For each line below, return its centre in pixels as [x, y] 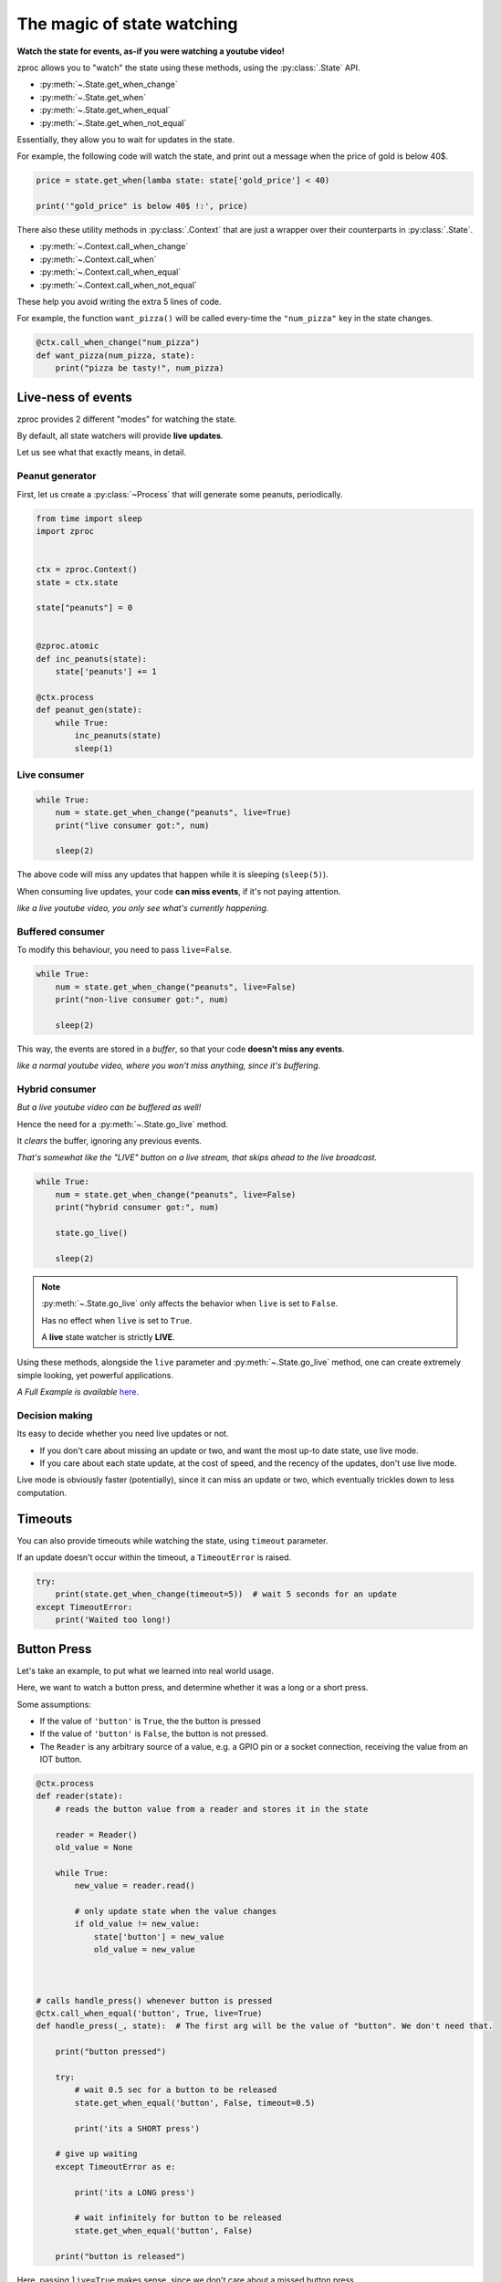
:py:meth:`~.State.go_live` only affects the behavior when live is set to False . [190, 1303]
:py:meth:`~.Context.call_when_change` [114, 246]
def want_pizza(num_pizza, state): [115, 355]
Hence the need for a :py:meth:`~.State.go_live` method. [122, 1124]
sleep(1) [94, 748]
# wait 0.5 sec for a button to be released [176, 2090]
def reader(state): [79, 1796]
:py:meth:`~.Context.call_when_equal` [110, 272]
